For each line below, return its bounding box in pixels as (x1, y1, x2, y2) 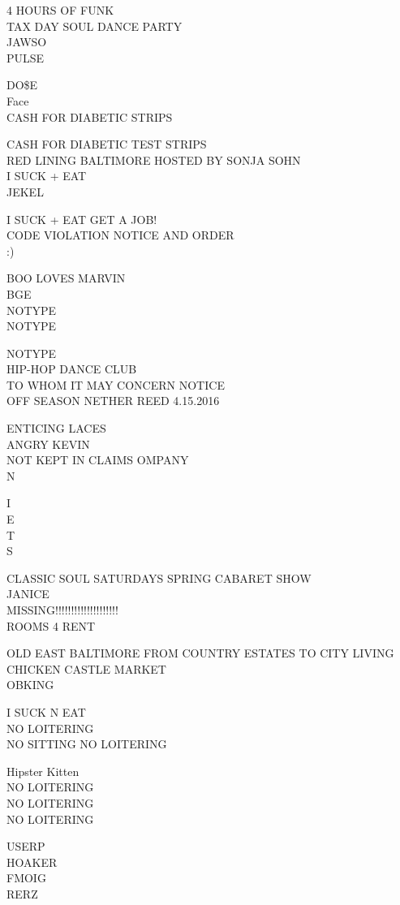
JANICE (6, 585, 49, 602)
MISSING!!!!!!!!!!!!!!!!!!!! (6, 601, 118, 618)
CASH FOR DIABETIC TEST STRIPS (6, 136, 207, 153)
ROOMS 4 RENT (6, 617, 96, 634)
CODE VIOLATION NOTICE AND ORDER (6, 226, 234, 243)
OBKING (6, 676, 54, 693)
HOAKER (6, 853, 58, 870)
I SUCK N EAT (6, 703, 86, 720)
